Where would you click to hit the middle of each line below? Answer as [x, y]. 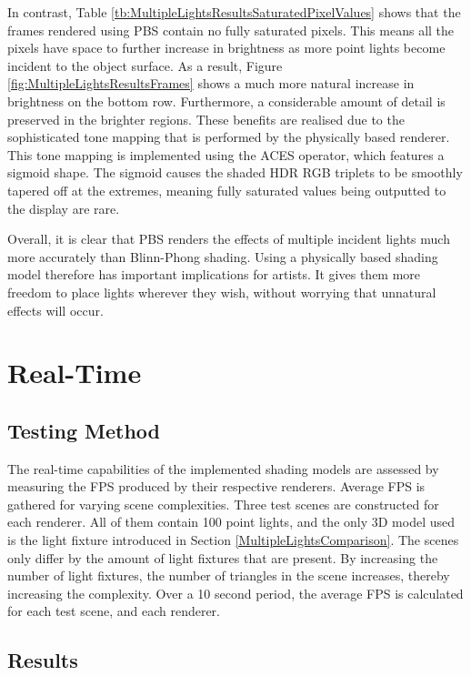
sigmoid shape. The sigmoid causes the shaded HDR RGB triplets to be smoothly [235, 172]
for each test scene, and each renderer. [114, 611]
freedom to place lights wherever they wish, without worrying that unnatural [222, 292]
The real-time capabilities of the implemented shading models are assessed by [223, 468]
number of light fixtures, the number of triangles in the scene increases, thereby [229, 575]
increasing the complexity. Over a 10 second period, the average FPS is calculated [235, 593]
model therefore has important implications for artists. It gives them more [214, 274]
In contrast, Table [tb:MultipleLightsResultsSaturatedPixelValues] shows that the [234, 12]
